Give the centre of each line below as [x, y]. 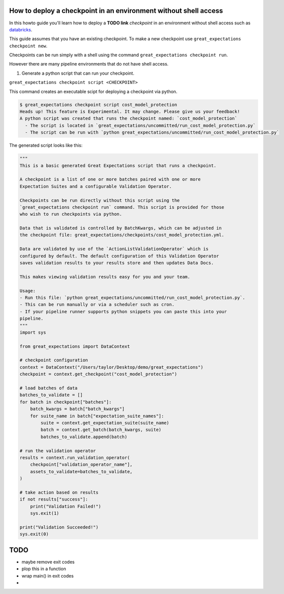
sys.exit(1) [45, 513]
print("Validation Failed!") [66, 506]
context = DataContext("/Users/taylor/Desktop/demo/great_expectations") [111, 367]
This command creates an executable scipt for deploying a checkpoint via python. [93, 91]
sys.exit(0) [34, 534]
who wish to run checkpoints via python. [71, 214]
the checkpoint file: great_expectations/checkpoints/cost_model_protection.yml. [122, 235]
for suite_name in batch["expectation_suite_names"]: [97, 416]
